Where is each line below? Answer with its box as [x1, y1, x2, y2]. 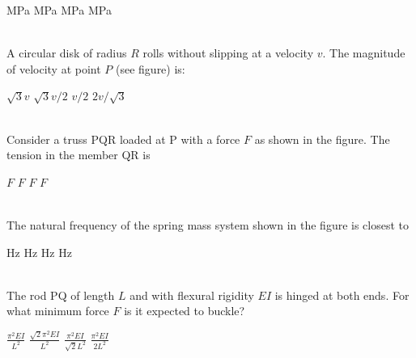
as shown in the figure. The [254, 130, 390, 147]
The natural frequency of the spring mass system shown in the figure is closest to [6, 216, 410, 233]
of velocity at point [6, 60, 101, 77]
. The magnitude [322, 44, 405, 61]
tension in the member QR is [6, 146, 151, 163]
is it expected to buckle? [124, 302, 245, 319]
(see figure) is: [116, 60, 185, 77]
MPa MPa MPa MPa [6, 2, 112, 18]
